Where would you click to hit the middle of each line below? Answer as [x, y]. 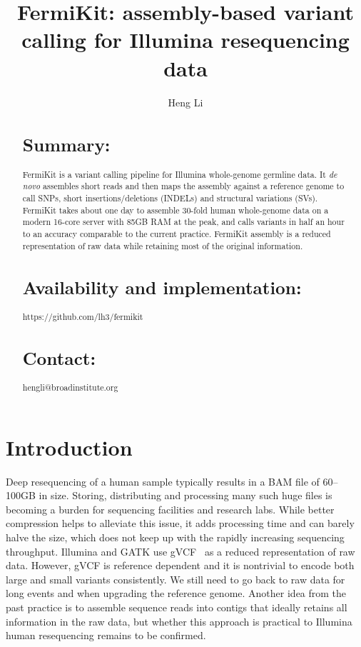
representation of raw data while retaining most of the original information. [163, 245]
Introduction [69, 447]
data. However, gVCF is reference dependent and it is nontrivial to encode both [180, 565]
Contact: [59, 357]
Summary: [66, 145]
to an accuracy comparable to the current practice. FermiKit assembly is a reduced [177, 233]
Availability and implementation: [162, 287]
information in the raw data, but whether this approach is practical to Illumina [179, 621]
